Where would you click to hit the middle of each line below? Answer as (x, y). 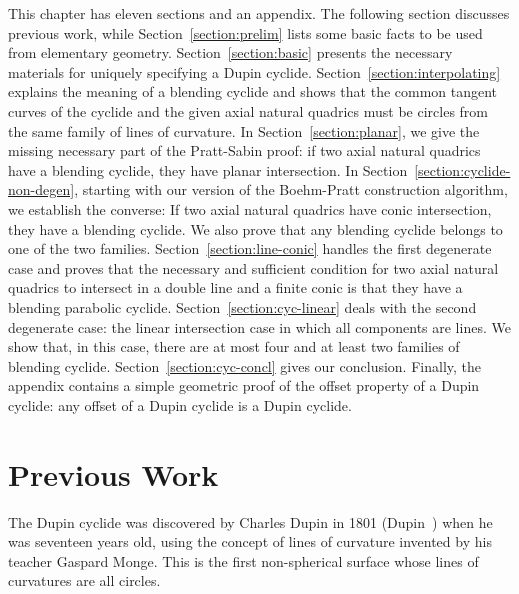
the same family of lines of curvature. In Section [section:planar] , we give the (244, 130)
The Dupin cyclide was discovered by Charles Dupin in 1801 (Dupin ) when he (250, 521)
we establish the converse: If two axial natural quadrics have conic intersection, (250, 208)
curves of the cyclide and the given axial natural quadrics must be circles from (248, 110)
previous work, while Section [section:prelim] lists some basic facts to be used (245, 32)
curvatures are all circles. (84, 580)
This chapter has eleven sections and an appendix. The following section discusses (259, 13)
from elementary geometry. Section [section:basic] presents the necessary (230, 52)
